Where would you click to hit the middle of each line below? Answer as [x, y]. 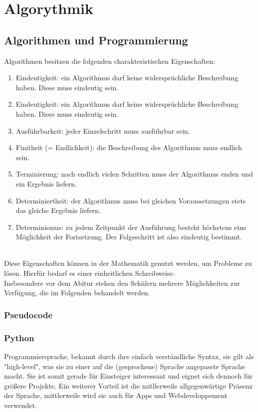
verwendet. [20, 405]
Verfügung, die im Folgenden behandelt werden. [77, 293]
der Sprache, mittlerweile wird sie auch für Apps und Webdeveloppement [116, 395]
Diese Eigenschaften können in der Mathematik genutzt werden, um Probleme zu [128, 263]
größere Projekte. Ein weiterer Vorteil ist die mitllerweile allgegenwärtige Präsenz [128, 385]
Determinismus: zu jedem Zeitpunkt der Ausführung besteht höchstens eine [131, 227]
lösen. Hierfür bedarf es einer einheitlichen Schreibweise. [90, 273]
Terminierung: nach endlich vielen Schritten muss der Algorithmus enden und [134, 174]
